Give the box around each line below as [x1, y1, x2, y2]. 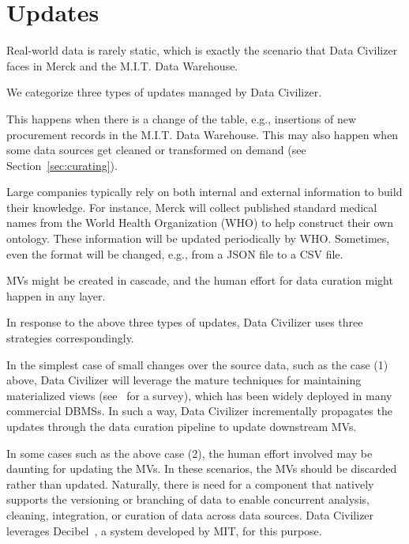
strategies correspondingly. [6, 330, 134, 346]
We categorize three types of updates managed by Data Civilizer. [6, 84, 322, 100]
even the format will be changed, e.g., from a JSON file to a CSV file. [6, 245, 343, 262]
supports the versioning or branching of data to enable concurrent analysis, [6, 491, 370, 508]
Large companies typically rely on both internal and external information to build [6, 183, 403, 200]
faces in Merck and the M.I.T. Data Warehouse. [6, 57, 238, 74]
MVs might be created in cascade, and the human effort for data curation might [6, 272, 393, 289]
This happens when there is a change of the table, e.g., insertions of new [6, 110, 357, 127]
